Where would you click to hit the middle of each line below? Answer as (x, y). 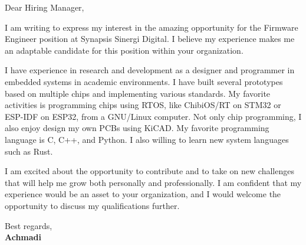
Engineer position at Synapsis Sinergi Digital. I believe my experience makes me (150, 39)
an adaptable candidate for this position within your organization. (124, 50)
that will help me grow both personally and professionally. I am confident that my (153, 182)
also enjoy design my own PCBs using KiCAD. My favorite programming (137, 128)
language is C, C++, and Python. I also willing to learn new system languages (147, 139)
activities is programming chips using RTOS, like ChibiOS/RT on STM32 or (143, 105)
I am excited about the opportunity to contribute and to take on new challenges (149, 171)
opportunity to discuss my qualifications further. (92, 205)
